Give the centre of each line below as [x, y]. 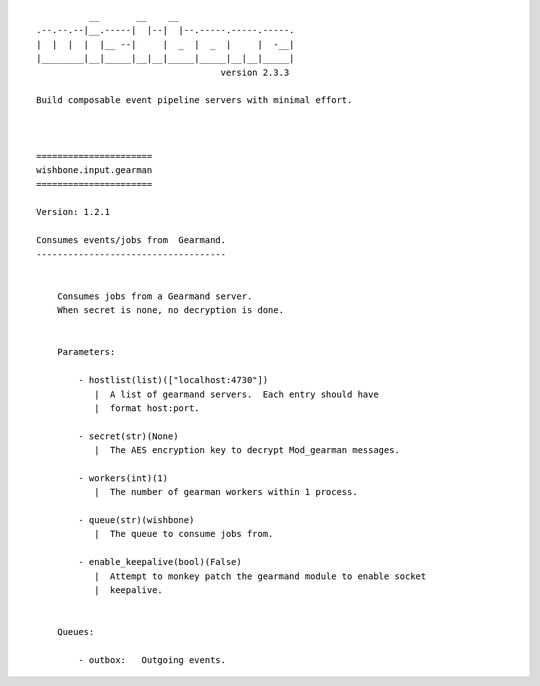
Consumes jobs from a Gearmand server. [154, 296]
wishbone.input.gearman [94, 170]
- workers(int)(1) [123, 478]
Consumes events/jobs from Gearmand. [131, 240]
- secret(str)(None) [128, 436]
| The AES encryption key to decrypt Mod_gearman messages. [246, 450]
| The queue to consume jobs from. [183, 534]
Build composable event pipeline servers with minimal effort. [194, 100]
